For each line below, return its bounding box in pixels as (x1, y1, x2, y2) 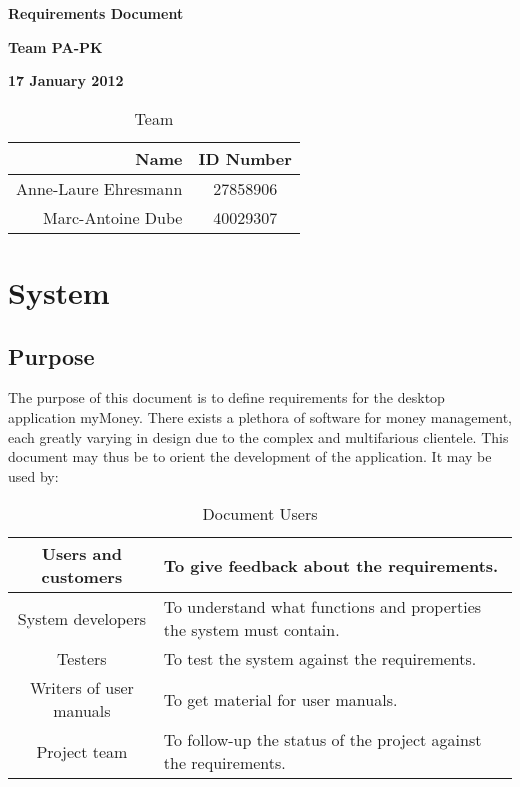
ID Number (198, 146, 292, 170)
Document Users (202, 502, 318, 526)
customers (41, 565, 123, 589)
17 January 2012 (8, 70, 124, 91)
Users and (41, 542, 122, 566)
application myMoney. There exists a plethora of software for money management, (8, 406, 512, 427)
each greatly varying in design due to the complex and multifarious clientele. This (8, 426, 509, 447)
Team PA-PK (8, 36, 103, 57)
